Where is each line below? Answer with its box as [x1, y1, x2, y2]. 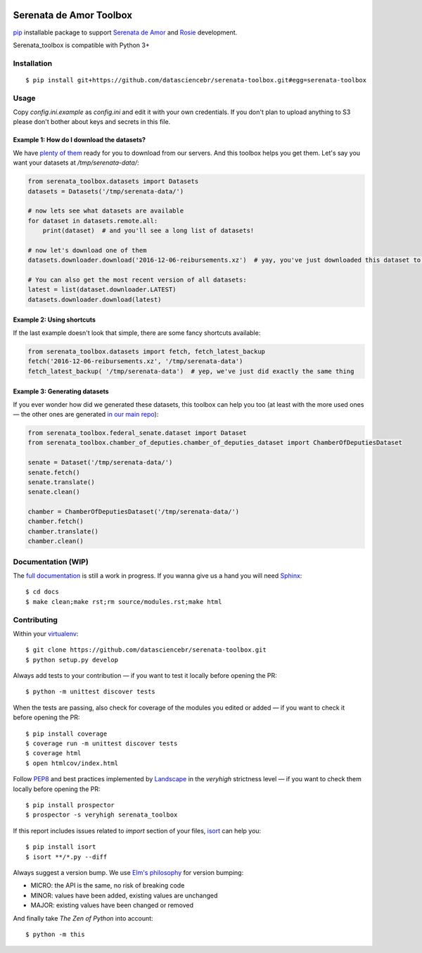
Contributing [13, 614, 58, 624]
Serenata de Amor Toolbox [13, 9, 133, 21]
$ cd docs [25, 588, 59, 596]
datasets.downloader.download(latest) [27, 296, 162, 303]
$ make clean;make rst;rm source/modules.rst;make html [25, 598, 222, 605]
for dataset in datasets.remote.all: [27, 217, 158, 225]
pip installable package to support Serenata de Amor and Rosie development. [13, 28, 238, 37]
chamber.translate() [27, 527, 98, 535]
